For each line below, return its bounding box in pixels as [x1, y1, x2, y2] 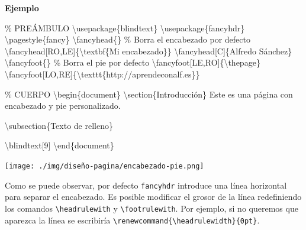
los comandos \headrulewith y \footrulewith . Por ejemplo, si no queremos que [5, 202, 298, 214]
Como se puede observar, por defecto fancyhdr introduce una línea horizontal [5, 179, 287, 191]
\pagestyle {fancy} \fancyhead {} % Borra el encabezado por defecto [5, 33, 250, 46]
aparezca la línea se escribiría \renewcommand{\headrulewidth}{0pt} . [5, 213, 260, 226]
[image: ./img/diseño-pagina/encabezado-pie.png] [5, 161, 204, 170]
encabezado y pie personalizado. [5, 99, 121, 112]
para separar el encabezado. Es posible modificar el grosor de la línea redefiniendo [5, 190, 302, 203]
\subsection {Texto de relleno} [5, 119, 113, 131]
